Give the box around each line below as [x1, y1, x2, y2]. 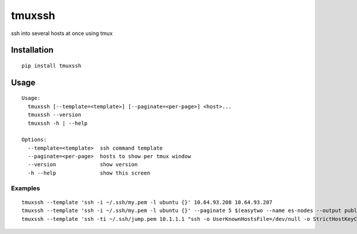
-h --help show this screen [27, 169, 151, 176]
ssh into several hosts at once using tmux [11, 30, 113, 37]
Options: [21, 137, 47, 143]
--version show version [27, 161, 138, 168]
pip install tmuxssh [21, 62, 82, 69]
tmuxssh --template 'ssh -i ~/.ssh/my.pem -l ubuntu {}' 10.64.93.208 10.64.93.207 [21, 199, 273, 205]
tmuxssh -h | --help [27, 119, 88, 127]
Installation [11, 45, 54, 55]
